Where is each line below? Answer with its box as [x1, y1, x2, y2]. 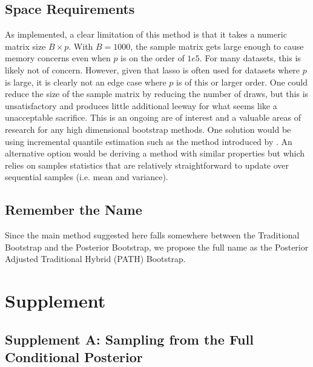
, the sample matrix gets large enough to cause [130, 39, 304, 52]
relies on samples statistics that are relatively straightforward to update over [5, 158, 289, 171]
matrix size [5, 39, 46, 52]
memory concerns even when [5, 52, 111, 64]
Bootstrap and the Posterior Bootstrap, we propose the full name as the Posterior [5, 240, 309, 253]
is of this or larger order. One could [176, 75, 308, 88]
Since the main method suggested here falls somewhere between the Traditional [5, 229, 300, 241]
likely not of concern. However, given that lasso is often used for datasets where [5, 63, 300, 76]
